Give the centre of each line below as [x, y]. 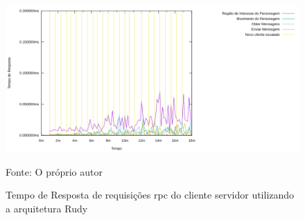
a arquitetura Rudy [47, 208]
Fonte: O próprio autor [54, 171]
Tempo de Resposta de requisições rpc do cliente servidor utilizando [150, 195]
